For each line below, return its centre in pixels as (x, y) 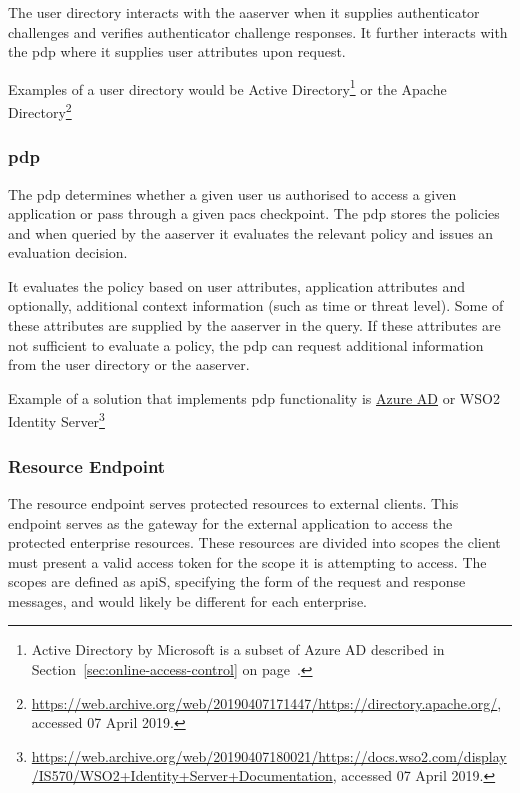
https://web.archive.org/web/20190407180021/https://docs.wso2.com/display (269, 755)
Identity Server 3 (56, 420)
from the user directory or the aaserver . (129, 364)
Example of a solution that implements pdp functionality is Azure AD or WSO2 (254, 397)
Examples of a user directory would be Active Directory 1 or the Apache (227, 87)
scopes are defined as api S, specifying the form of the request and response (237, 581)
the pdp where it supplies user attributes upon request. (177, 51)
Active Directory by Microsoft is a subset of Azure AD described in (238, 649)
